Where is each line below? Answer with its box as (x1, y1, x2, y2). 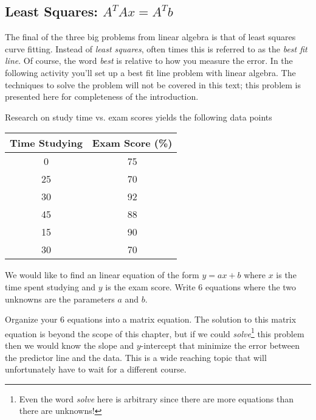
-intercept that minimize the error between (140, 338, 300, 351)
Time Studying (10, 136, 83, 150)
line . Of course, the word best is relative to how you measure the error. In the (5, 54, 293, 67)
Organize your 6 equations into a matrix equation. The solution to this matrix (5, 313, 297, 326)
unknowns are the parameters (5, 292, 115, 305)
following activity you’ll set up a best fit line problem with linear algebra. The (5, 66, 296, 79)
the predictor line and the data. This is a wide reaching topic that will (5, 351, 267, 363)
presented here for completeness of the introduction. (5, 90, 199, 103)
